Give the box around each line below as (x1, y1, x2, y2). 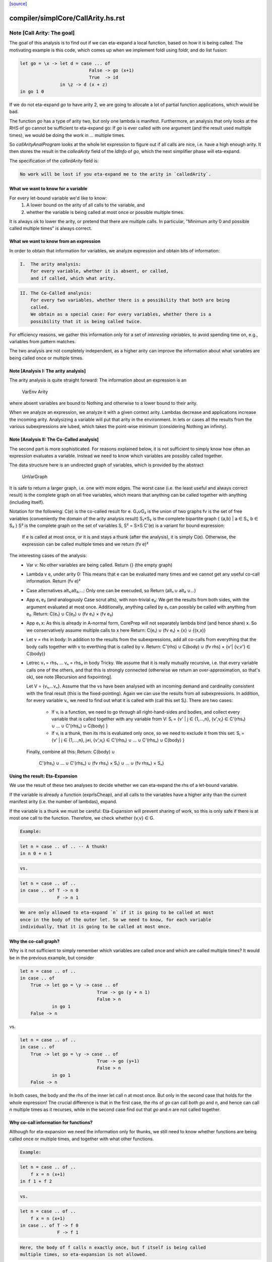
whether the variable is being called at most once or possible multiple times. (26, 209, 185, 215)
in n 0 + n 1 (20, 851, 52, 856)
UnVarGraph (22, 474, 48, 480)
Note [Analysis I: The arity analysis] (9, 367, 86, 374)
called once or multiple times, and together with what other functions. (9, 1136, 154, 1142)
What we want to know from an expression (9, 238, 101, 244)
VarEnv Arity (22, 389, 48, 395)
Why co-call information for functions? (9, 1119, 93, 1125)
